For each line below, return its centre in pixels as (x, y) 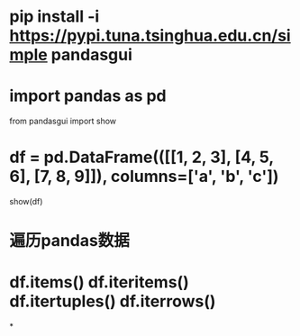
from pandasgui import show (63, 121)
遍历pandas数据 (70, 241)
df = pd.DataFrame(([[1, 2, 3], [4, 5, (142, 157)
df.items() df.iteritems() (99, 282)
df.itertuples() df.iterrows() (113, 301)
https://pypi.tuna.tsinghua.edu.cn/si (150, 36)
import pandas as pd (88, 96)
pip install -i (55, 17)
